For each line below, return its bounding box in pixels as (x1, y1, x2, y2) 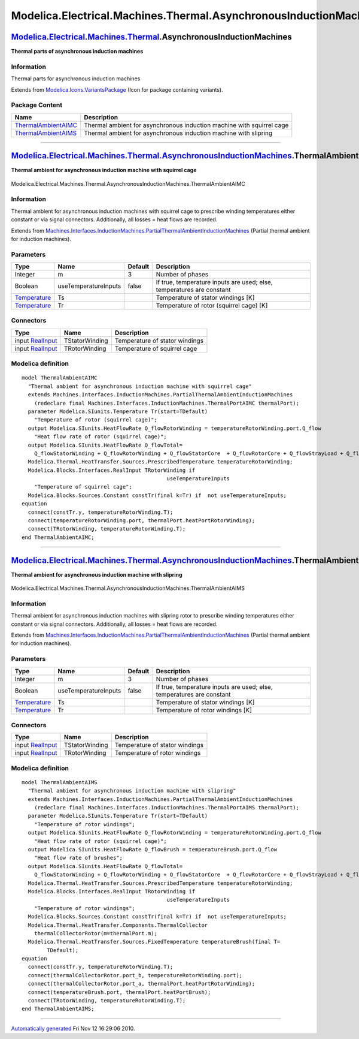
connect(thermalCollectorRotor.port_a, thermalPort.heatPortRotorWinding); (28, 980, 255, 987)
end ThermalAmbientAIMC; (22, 534, 95, 541)
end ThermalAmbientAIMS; (22, 1005, 95, 1013)
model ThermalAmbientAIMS (22, 779, 98, 785)
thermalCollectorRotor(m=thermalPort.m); (34, 930, 158, 936)
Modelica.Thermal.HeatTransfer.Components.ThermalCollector (28, 921, 208, 929)
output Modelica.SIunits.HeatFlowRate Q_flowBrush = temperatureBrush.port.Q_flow (28, 846, 278, 853)
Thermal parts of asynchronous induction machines (11, 48, 144, 55)
